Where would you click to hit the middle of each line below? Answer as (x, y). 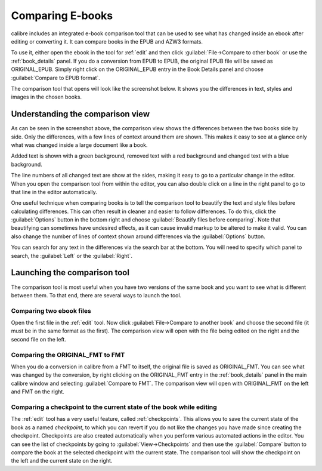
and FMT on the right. (38, 392)
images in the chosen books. (47, 97)
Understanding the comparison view (80, 114)
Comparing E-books (62, 16)
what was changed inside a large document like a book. (79, 145)
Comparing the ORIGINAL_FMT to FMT (68, 355)
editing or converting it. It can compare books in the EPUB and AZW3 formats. (107, 41)
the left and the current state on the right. (62, 461)
